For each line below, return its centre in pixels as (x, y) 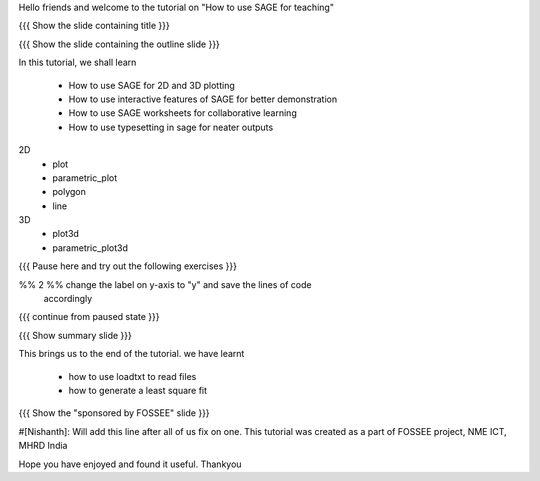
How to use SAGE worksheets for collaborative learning (182, 113)
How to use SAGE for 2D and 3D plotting (151, 85)
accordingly (68, 299)
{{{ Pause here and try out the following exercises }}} (127, 266)
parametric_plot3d (90, 247)
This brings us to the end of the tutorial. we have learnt (131, 354)
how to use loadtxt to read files (132, 376)
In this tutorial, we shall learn (77, 62)
